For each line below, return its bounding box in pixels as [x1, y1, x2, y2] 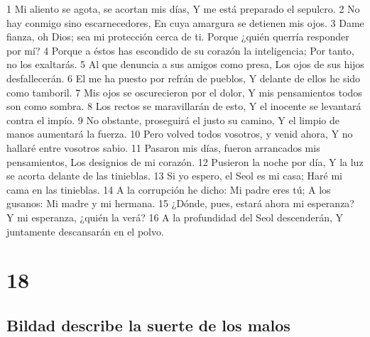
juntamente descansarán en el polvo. [6, 223, 164, 238]
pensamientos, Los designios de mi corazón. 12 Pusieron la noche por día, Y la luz [6, 154, 364, 169]
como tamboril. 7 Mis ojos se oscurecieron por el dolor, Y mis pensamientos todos [6, 84, 362, 99]
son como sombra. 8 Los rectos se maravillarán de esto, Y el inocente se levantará [6, 99, 361, 114]
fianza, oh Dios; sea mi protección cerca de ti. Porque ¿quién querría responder [6, 29, 349, 44]
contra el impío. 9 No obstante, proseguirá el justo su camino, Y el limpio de [6, 112, 340, 127]
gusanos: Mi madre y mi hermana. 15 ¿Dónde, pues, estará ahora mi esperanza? [6, 196, 354, 211]
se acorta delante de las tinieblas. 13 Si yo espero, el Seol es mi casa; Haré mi [6, 168, 342, 183]
